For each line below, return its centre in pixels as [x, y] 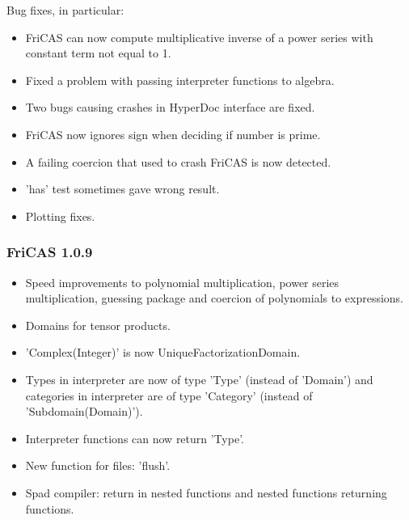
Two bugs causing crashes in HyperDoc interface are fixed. [170, 107]
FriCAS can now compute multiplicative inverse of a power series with [199, 37]
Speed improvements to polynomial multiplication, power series [182, 282]
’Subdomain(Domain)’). [84, 411]
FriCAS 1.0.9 [50, 252]
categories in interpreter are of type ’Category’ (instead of [169, 395]
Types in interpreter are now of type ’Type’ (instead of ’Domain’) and [199, 379]
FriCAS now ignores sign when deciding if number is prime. [173, 134]
